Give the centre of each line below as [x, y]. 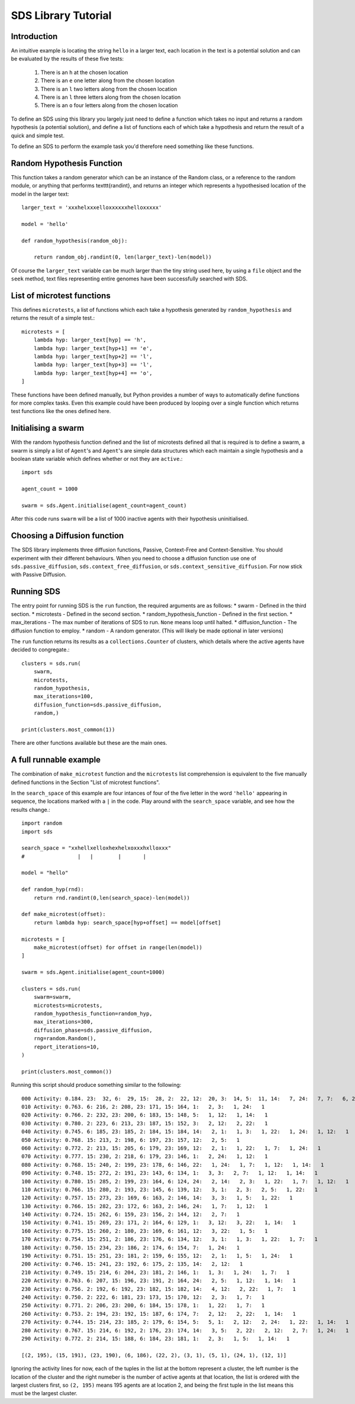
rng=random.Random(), [65, 1039]
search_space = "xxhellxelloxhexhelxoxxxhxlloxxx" [96, 848]
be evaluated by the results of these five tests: [67, 59]
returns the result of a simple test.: [53, 318]
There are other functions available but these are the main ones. [89, 743]
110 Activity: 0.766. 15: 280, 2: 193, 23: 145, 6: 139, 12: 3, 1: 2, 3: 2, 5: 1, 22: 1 [170, 1190]
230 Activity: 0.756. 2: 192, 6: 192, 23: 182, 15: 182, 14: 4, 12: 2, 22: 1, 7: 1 [159, 1289]
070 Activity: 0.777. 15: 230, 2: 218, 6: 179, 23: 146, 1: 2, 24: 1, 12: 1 [145, 1156]
